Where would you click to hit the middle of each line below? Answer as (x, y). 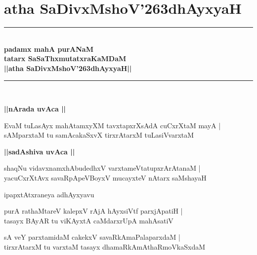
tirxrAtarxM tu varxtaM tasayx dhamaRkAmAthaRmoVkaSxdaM (105, 247)
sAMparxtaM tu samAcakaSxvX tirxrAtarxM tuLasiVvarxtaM (99, 135)
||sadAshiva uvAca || (40, 151)
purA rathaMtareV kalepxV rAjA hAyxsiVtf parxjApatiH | (93, 211)
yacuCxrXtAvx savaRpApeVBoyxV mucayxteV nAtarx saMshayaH (105, 178)
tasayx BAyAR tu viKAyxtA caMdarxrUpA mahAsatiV (89, 220)
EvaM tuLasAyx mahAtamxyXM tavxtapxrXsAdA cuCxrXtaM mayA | (112, 125)
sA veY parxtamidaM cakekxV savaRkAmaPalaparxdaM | (92, 237)
